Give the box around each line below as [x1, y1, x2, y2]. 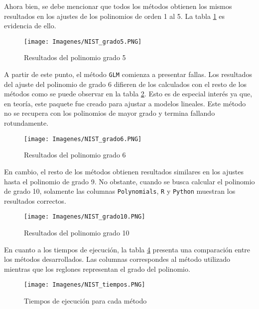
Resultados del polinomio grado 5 [24, 52, 126, 63]
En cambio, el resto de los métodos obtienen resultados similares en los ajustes [4, 166, 244, 176]
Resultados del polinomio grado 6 [24, 150, 126, 160]
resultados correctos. [4, 195, 66, 206]
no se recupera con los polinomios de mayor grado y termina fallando [4, 108, 215, 118]
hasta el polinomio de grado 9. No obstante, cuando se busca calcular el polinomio [4, 176, 255, 186]
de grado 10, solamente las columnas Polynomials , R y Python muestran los [4, 186, 236, 196]
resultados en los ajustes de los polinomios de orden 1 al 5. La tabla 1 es [4, 10, 225, 21]
